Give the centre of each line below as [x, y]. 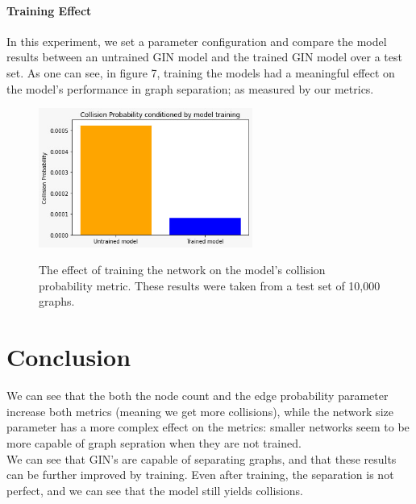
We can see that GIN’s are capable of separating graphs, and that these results [202, 458]
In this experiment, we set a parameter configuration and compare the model [197, 41]
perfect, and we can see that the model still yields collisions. [155, 490]
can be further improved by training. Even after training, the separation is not [200, 475]
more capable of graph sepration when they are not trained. [154, 442]
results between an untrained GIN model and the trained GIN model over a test [204, 57]
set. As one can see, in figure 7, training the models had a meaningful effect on [201, 72]
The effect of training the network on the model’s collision [182, 270]
